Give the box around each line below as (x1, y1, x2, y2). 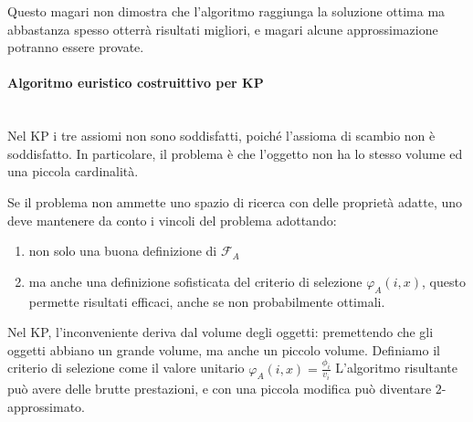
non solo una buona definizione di (28, 241, 217, 260)
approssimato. (7, 396, 85, 416)
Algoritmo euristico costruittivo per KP (7, 73, 264, 92)
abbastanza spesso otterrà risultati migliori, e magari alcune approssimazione (7, 19, 438, 38)
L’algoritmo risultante (335, 358, 458, 377)
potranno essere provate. (7, 37, 144, 57)
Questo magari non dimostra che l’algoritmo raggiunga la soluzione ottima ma (7, 2, 446, 20)
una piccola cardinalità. (7, 162, 139, 181)
